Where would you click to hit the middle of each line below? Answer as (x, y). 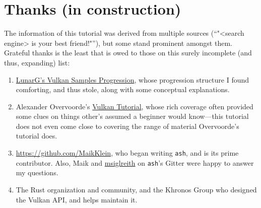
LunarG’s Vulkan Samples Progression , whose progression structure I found (133, 79)
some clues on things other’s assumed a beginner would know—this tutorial (132, 116)
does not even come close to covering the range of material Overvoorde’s (127, 126)
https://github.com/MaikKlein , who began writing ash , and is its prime (127, 153)
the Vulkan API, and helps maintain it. (77, 199)
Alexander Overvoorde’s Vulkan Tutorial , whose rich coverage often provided (135, 106)
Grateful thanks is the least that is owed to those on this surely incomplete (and (128, 53)
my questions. (37, 172)
